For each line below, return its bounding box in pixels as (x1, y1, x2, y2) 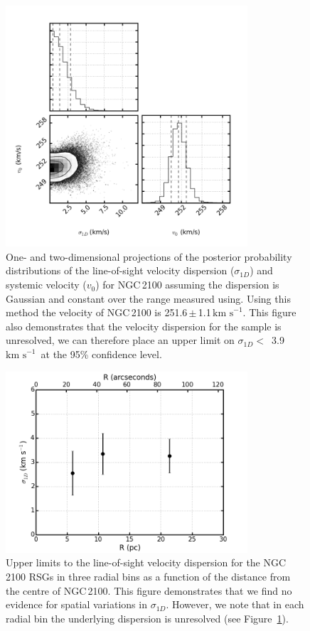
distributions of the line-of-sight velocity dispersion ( (6, 263, 235, 278)
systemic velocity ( (6, 277, 87, 292)
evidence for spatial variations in (6, 597, 147, 612)
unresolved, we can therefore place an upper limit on (6, 333, 235, 347)
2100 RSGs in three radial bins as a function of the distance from (6, 568, 291, 583)
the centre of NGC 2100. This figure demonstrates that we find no (6, 583, 292, 598)
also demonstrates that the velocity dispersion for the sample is (6, 318, 282, 333)
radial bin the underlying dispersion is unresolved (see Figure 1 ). (6, 610, 289, 625)
